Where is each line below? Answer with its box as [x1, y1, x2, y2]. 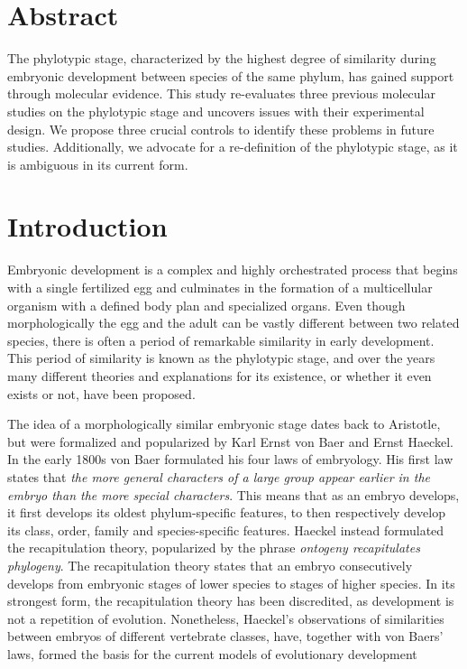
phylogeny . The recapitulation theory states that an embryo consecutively [7, 555, 413, 574]
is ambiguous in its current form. [7, 154, 188, 173]
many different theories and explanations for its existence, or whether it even [7, 366, 432, 385]
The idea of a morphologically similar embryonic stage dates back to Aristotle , [7, 414, 441, 433]
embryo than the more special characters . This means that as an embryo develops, [7, 485, 460, 504]
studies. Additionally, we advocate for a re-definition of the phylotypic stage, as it [7, 137, 458, 156]
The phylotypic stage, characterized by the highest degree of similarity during [7, 49, 436, 68]
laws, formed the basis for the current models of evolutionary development [7, 644, 417, 663]
